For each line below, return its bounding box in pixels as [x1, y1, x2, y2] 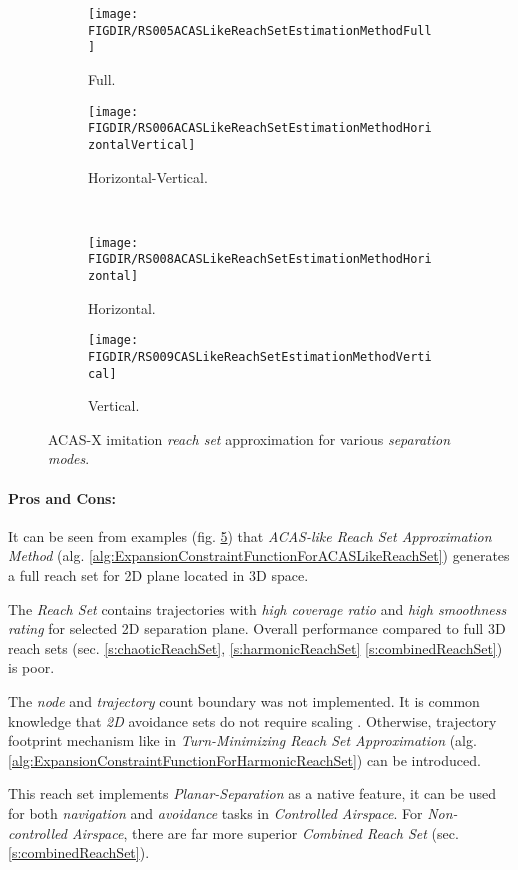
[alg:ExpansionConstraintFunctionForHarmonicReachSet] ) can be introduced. [8, 749, 481, 770]
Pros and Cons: [8, 487, 116, 508]
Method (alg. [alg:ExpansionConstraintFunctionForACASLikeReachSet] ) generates [8, 545, 510, 566]
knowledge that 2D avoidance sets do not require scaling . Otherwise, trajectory [8, 710, 497, 731]
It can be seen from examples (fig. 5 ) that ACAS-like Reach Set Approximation [8, 525, 492, 546]
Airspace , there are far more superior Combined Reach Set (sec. [71, 822, 459, 843]
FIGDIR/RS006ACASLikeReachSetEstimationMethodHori [88, 121, 432, 136]
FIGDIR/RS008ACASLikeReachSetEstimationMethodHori [88, 252, 432, 267]
